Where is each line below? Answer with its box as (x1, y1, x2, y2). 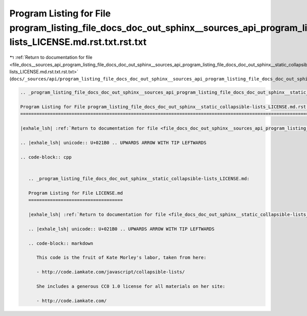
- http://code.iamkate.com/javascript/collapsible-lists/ (36, 269, 185, 275)
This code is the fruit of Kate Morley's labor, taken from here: (36, 254, 207, 261)
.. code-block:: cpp (20, 154, 72, 160)
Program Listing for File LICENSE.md (28, 190, 123, 196)
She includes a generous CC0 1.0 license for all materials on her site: (36, 283, 226, 289)
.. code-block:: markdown (28, 240, 94, 246)
